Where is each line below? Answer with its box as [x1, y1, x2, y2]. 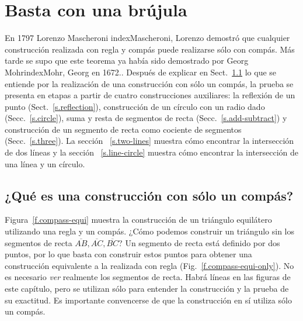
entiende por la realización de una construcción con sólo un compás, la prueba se [5, 77, 294, 89]
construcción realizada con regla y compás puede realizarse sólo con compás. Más [5, 43, 295, 55]
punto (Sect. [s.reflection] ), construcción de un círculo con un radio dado [5, 100, 265, 112]
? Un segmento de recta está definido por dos [119, 236, 280, 248]
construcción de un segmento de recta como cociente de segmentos [5, 123, 242, 135]
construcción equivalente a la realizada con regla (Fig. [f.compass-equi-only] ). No [5, 259, 294, 271]
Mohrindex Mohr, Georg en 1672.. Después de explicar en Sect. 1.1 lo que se [5, 65, 277, 78]
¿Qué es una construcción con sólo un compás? [5, 186, 294, 204]
